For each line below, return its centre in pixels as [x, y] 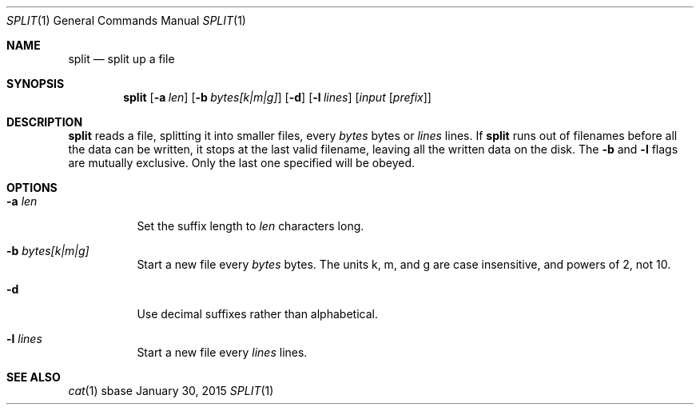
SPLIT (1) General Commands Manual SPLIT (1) [126, 20]
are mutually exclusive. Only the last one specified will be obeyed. [241, 163]
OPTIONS [32, 188]
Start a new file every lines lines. [222, 352]
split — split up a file [121, 59]
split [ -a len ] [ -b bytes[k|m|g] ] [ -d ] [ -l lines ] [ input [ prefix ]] [277, 97]
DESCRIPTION [45, 122]
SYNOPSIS [36, 84]
